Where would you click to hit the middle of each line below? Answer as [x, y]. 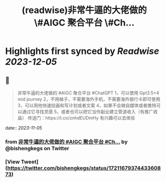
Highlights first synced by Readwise [82, 51]
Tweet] [30, 161]
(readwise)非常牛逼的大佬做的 [84, 10]
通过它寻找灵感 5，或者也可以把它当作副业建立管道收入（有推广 [88, 111]
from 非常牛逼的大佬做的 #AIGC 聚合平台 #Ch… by [66, 141]
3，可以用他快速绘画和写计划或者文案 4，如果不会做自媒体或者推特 [87, 105]
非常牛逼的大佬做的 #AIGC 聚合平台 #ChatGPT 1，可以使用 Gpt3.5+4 [88, 93]
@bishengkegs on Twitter [37, 148]
